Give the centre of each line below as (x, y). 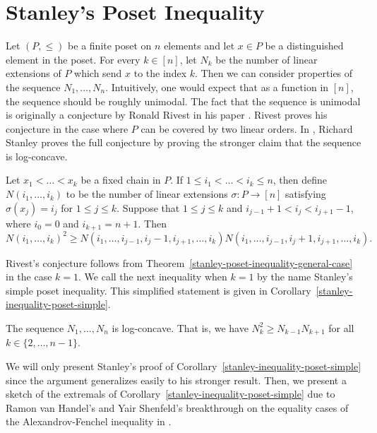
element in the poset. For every (73, 59)
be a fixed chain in (121, 180)
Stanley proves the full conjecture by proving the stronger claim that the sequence (184, 142)
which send (98, 73)
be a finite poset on (110, 46)
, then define (300, 180)
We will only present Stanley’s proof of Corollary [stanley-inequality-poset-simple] (184, 366)
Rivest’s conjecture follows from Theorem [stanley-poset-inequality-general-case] (179, 262)
